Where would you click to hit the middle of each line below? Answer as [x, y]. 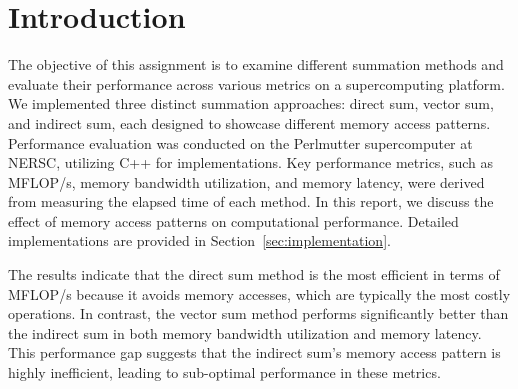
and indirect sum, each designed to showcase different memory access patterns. [249, 122]
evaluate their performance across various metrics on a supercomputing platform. [256, 83]
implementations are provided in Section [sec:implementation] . [199, 240]
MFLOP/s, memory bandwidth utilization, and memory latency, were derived [246, 181]
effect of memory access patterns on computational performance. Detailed [233, 220]
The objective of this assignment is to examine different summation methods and [256, 64]
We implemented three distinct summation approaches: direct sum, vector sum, [251, 103]
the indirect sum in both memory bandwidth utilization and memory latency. [245, 332]
